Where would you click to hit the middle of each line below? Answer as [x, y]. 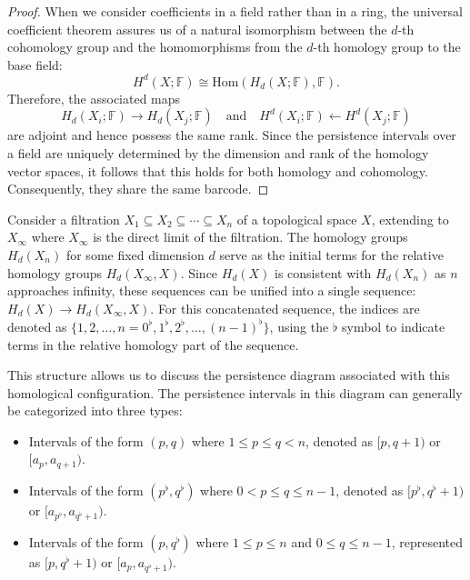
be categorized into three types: [95, 410]
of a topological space [297, 219]
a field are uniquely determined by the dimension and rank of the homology [218, 153]
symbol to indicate [394, 326]
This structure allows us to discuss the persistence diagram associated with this [229, 375]
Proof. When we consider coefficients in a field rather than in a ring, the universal [235, 11]
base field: [35, 64]
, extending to [410, 219]
